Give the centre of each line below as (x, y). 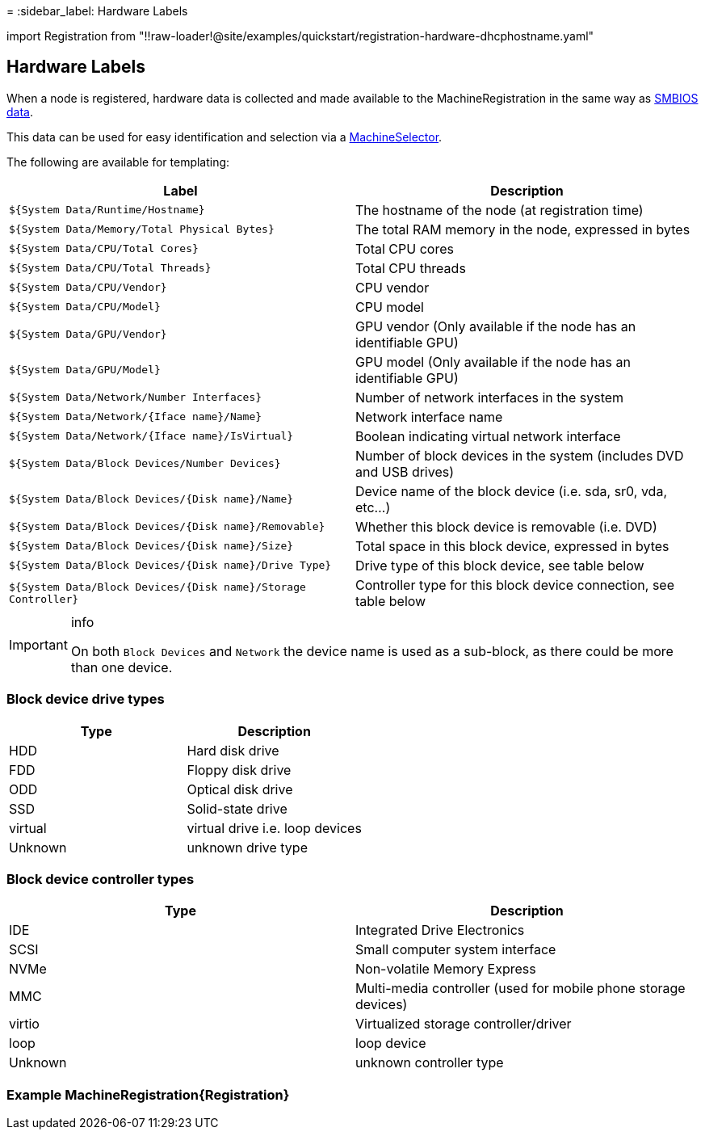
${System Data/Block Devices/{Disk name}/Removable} (167, 527)
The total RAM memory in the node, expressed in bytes (523, 229)
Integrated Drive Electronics (440, 930)
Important (38, 644)
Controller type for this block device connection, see (515, 585)
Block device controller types (101, 879)
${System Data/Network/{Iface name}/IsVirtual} (151, 436)
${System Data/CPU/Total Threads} (110, 268)
